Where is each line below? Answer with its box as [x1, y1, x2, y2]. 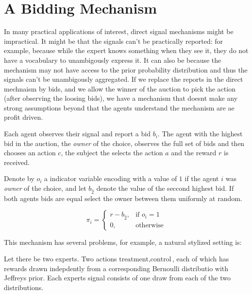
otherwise [135, 222, 164, 229]
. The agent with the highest [157, 129, 243, 139]
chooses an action [4, 147, 56, 158]
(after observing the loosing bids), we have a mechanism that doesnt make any [4, 93, 238, 103]
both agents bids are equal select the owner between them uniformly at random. [4, 193, 242, 203]
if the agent [185, 173, 219, 184]
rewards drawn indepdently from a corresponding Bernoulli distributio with [4, 263, 229, 273]
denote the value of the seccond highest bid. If [96, 183, 234, 193]
